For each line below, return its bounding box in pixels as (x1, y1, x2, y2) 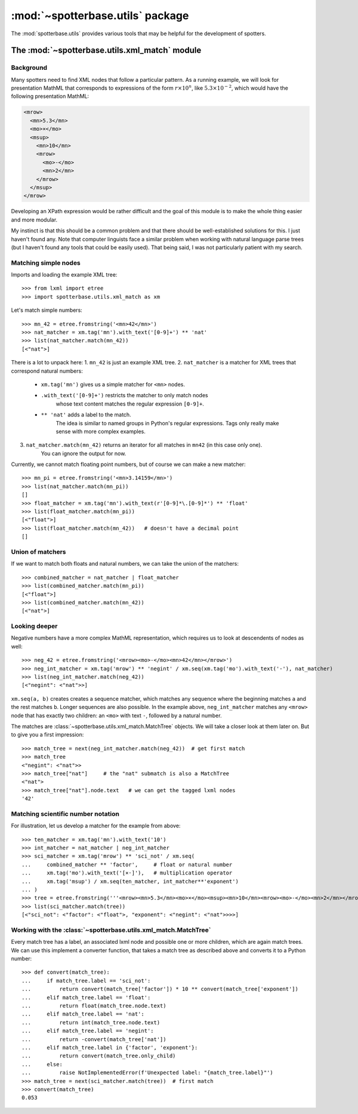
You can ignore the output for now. (41, 450, 126, 457)
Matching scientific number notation (11, 809, 119, 818)
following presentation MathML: (11, 93, 89, 100)
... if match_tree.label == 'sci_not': (21, 977, 151, 984)
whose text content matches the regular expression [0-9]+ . (55, 400, 204, 407)
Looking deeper (11, 622, 58, 630)
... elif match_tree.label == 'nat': (21, 1011, 144, 1018)
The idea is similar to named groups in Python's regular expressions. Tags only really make (55, 419, 280, 426)
